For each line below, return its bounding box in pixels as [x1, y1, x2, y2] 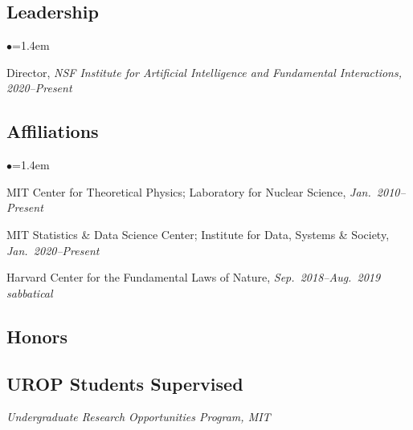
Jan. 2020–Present [6, 241, 100, 258]
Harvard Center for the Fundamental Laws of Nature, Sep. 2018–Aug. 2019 [6, 269, 381, 286]
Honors [6, 323, 67, 348]
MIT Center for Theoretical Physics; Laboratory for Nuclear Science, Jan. [6, 183, 371, 200]
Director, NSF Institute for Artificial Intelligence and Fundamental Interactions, [6, 63, 402, 80]
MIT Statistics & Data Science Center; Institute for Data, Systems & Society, [6, 225, 390, 242]
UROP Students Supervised [6, 371, 243, 396]
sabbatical [6, 284, 53, 301]
